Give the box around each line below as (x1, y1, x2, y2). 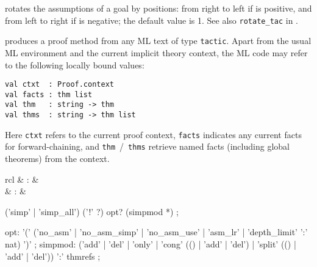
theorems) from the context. (5, 152, 110, 165)
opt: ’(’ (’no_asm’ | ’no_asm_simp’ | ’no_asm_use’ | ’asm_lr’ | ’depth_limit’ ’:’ (5, 225, 308, 238)
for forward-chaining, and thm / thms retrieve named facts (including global (5, 140, 290, 153)
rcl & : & (5, 172, 39, 185)
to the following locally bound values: (5, 58, 144, 71)
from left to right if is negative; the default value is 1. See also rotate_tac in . (5, 13, 299, 26)
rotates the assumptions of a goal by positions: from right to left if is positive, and (5, 2, 312, 14)
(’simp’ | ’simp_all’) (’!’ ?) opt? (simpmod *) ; (5, 205, 179, 218)
